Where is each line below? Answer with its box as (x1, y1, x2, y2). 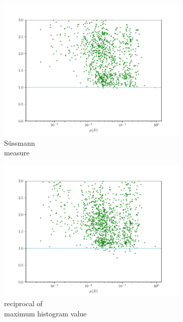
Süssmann (4, 137, 35, 148)
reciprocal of (4, 298, 43, 309)
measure (4, 147, 29, 158)
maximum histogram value (4, 308, 87, 318)
